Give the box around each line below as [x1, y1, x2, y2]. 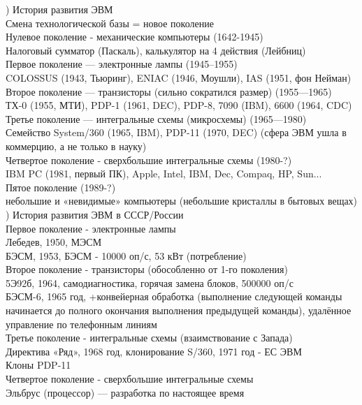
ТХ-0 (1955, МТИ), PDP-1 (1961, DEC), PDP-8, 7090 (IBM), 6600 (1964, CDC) [6, 98, 352, 112]
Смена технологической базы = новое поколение [6, 15, 214, 30]
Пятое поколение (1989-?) [6, 179, 116, 194]
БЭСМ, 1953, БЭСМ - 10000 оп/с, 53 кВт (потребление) [6, 248, 247, 263]
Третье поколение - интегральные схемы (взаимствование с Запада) [6, 330, 293, 345]
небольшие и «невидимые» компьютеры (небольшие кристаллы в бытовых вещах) [6, 193, 358, 208]
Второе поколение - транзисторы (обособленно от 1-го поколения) [6, 262, 288, 277]
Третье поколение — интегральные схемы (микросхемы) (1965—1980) [6, 111, 307, 126]
